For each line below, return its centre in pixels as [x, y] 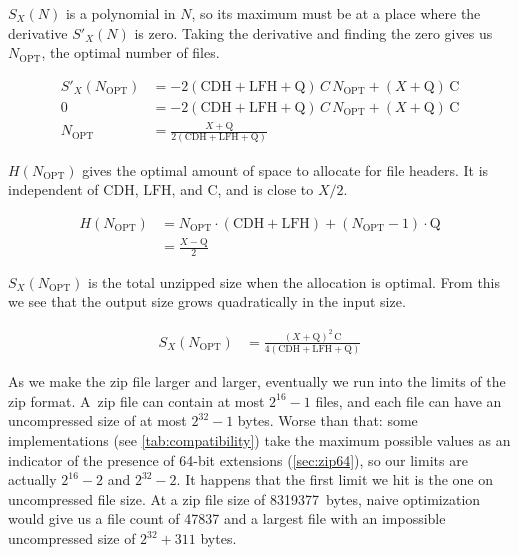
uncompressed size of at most [97, 420]
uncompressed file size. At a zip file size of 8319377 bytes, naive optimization [244, 498]
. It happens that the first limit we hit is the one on [335, 479]
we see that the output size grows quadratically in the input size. [207, 301]
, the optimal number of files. [130, 52]
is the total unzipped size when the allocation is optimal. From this [294, 281]
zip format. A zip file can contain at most [136, 400]
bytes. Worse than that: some [327, 420]
